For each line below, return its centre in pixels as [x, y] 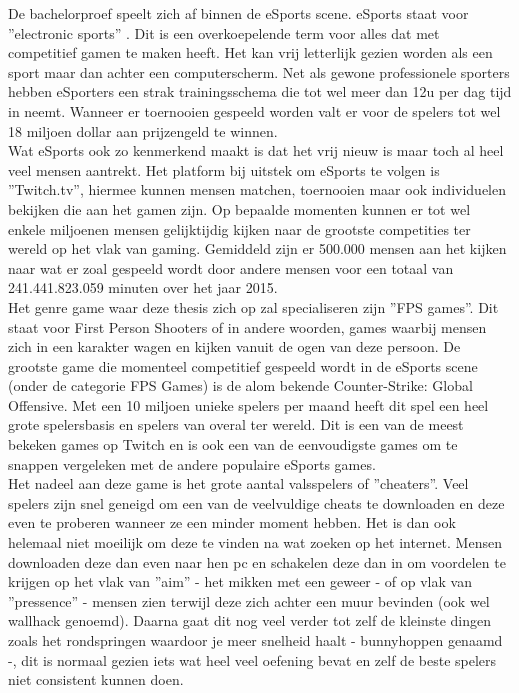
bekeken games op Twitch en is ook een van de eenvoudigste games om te [233, 444]
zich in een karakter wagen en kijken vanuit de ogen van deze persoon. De [234, 346]
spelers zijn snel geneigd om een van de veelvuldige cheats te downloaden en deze [256, 502]
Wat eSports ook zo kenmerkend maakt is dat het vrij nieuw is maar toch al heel [256, 150]
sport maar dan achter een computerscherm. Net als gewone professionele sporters [259, 71]
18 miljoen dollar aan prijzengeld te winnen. [143, 130]
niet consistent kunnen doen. [96, 679]
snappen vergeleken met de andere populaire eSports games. [192, 463]
